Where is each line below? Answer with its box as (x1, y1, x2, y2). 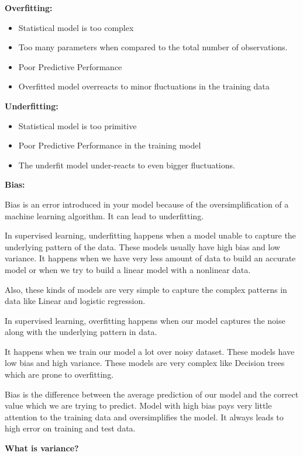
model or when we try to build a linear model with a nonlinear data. (5, 263, 251, 275)
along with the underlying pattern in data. (5, 326, 157, 338)
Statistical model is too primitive (18, 119, 137, 132)
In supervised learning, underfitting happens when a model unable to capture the (5, 229, 296, 241)
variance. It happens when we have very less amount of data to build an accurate (5, 252, 296, 264)
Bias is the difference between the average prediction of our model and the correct (5, 388, 299, 400)
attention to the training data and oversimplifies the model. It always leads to (5, 410, 284, 423)
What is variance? (5, 442, 79, 454)
